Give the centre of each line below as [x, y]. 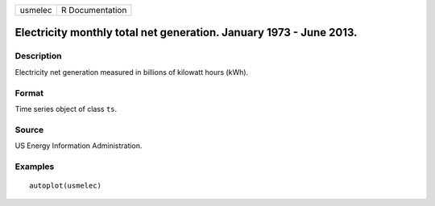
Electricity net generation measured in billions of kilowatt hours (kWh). [132, 72]
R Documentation [94, 10]
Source [29, 130]
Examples [35, 167]
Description [38, 56]
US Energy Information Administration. [79, 146]
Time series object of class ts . [66, 109]
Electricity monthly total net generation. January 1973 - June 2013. [186, 33]
